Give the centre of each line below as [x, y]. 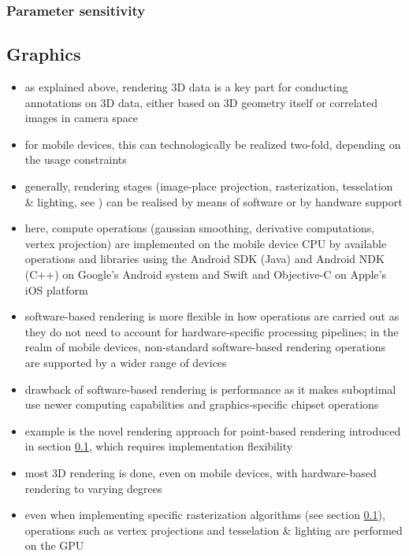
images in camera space [82, 118]
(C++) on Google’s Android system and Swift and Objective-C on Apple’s [205, 274]
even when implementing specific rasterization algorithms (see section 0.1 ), [205, 515]
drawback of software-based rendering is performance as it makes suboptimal [210, 389]
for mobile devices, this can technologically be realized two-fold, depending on [213, 144]
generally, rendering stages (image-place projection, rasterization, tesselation [209, 186]
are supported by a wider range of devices [126, 362]
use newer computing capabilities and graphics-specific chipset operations [202, 404]
